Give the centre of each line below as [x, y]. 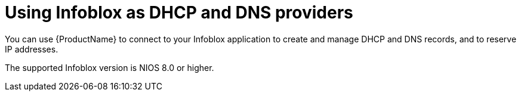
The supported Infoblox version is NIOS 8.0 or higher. [110, 67]
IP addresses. [32, 49]
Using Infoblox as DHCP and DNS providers [179, 13]
